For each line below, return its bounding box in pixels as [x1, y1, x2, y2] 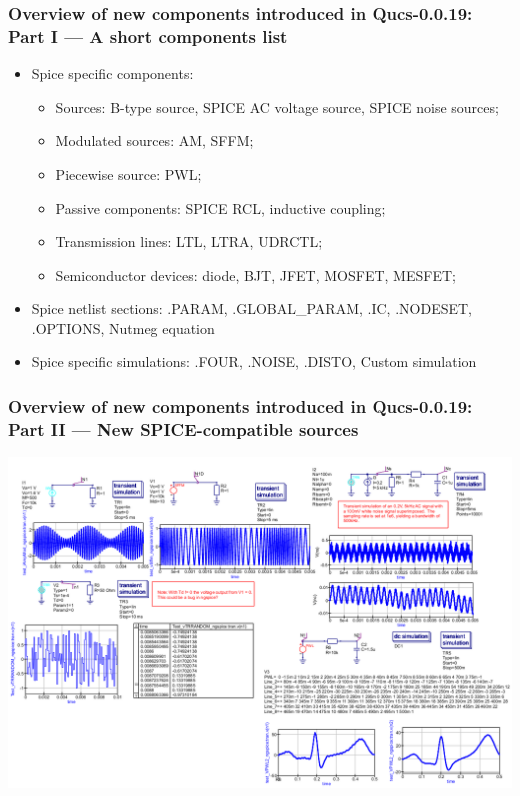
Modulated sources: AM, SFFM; [55, 130, 254, 151]
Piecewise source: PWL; [55, 163, 202, 184]
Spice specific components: [31, 63, 194, 84]
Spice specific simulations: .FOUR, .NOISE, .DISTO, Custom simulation [31, 351, 477, 372]
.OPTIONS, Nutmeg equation [31, 317, 215, 338]
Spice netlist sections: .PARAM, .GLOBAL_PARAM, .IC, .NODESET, [31, 298, 472, 319]
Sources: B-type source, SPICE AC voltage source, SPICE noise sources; [55, 96, 499, 117]
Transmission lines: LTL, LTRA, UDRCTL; [55, 231, 323, 252]
